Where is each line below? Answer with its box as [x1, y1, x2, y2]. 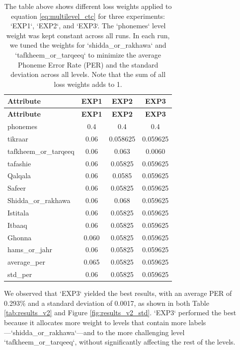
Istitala [7, 207, 29, 217]
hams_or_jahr [7, 244, 53, 255]
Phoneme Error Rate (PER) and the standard [18, 59, 159, 70]
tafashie [7, 158, 31, 168]
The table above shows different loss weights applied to [4, 1, 172, 11]
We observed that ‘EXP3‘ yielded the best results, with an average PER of [4, 288, 232, 298]
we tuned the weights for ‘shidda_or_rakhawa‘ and [9, 40, 166, 50]
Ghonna [7, 232, 32, 242]
